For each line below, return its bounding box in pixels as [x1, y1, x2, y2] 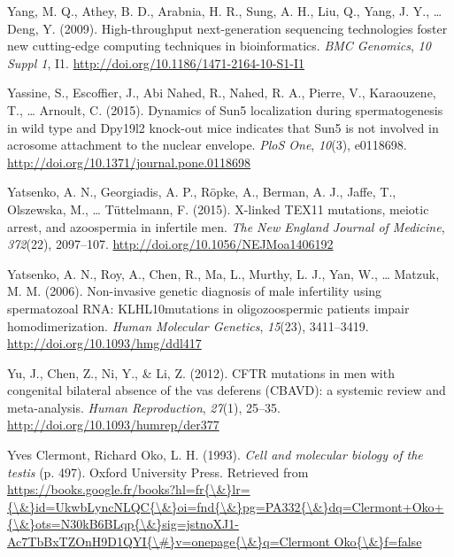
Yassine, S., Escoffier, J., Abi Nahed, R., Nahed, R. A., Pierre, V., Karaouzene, [7, 83, 436, 102]
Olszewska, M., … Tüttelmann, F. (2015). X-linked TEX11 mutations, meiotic [7, 199, 429, 218]
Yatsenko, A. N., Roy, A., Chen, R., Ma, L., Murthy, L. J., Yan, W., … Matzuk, [7, 264, 440, 282]
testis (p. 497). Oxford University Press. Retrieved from [7, 462, 309, 481]
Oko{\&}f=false [334, 532, 422, 551]
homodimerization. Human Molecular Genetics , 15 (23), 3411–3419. [7, 316, 369, 335]
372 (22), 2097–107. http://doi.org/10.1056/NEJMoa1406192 [7, 235, 334, 253]
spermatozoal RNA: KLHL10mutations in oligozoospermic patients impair [7, 298, 410, 317]
